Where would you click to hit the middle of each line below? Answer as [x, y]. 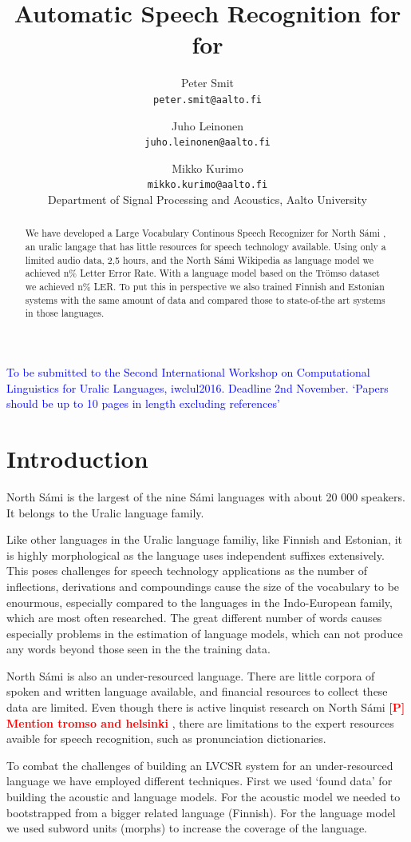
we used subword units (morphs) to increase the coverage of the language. [187, 828]
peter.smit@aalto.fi [207, 100]
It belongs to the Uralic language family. [105, 512]
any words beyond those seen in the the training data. [138, 649]
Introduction [77, 459]
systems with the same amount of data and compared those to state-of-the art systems [205, 299]
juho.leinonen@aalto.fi [207, 143]
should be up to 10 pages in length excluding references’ [143, 403]
